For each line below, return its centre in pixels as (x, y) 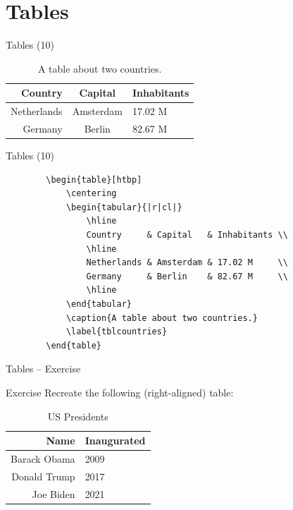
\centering (91, 194)
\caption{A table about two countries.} (162, 318)
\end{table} (74, 345)
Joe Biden (54, 493)
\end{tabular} (99, 304)
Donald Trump (43, 476)
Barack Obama (43, 459)
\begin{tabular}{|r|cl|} (124, 207)
